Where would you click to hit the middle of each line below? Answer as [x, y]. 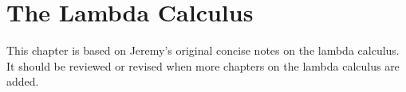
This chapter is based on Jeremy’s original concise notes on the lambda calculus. [203, 50]
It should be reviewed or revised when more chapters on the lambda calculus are [203, 65]
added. [23, 81]
